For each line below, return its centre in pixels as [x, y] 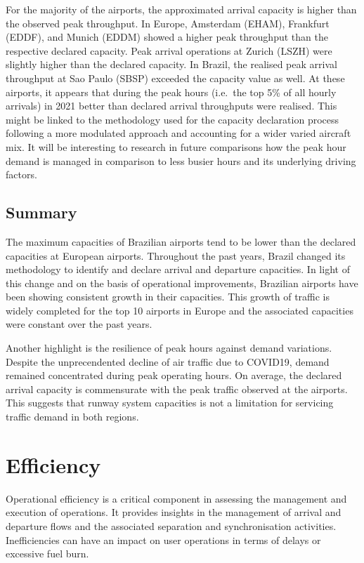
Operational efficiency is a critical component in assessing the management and [176, 498]
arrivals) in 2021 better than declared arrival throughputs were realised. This [171, 106]
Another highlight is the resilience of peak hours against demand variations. [169, 348]
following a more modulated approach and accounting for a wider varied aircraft [178, 133]
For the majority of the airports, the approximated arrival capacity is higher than [181, 9]
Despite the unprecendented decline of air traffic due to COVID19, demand [168, 361]
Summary [41, 212]
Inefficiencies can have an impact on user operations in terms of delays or [163, 539]
